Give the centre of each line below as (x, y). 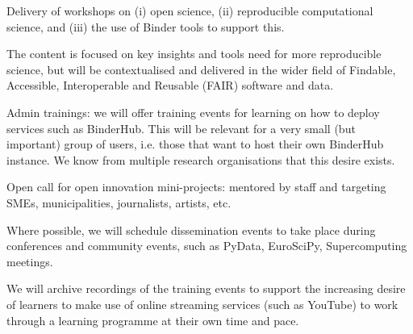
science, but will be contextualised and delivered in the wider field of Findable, (201, 69)
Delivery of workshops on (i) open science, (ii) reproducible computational (190, 10)
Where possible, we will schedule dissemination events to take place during (191, 230)
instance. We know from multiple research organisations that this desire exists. (201, 159)
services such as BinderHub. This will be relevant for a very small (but (181, 128)
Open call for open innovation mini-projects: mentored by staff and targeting (196, 187)
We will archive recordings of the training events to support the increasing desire (206, 288)
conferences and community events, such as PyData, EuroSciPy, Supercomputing (207, 246)
